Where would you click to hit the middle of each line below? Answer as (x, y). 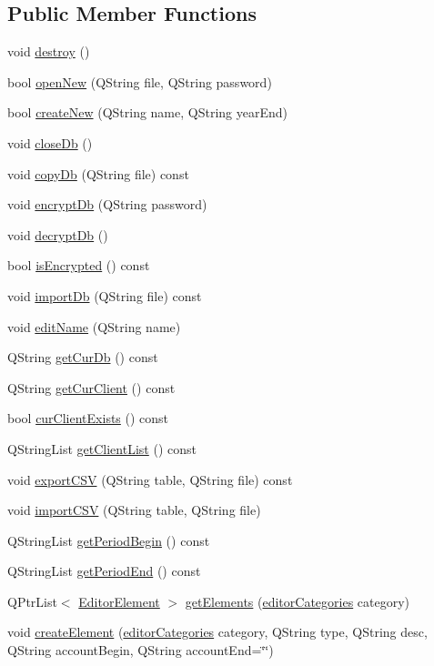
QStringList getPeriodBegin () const (109, 540)
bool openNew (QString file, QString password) (140, 81)
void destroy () (49, 51)
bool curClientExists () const (88, 418)
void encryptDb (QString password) (107, 204)
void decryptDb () (58, 234)
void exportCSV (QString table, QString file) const (150, 479)
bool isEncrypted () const (79, 265)
